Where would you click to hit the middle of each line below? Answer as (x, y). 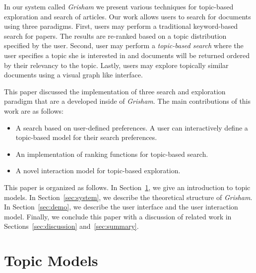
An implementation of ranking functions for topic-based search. (112, 154)
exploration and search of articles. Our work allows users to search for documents (128, 16)
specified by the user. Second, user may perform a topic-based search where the (124, 45)
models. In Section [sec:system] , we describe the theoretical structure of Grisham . (128, 197)
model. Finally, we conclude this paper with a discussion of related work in (118, 216)
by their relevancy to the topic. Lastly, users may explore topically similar (116, 65)
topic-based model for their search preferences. (86, 137)
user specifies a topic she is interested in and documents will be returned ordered (127, 55)
